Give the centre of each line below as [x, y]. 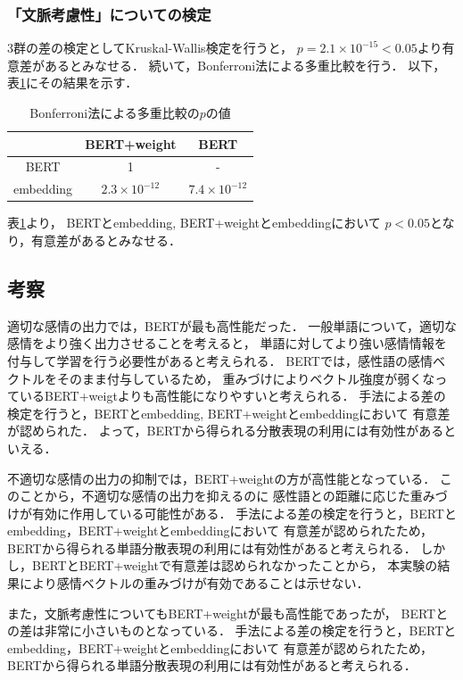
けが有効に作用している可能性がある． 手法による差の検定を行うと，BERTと [232, 513]
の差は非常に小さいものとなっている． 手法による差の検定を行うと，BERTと [232, 630]
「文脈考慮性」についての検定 [109, 14]
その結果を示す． [88, 83]
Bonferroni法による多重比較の [115, 112]
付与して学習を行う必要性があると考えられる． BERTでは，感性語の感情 [220, 360]
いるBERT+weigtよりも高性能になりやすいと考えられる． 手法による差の [232, 396]
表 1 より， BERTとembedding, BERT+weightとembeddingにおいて [194, 223]
